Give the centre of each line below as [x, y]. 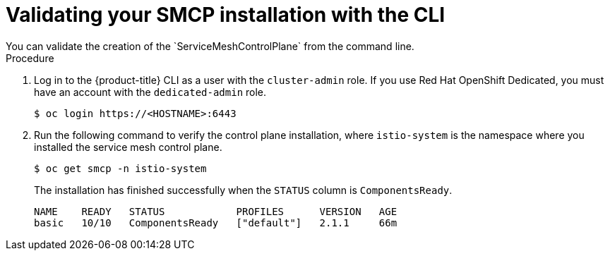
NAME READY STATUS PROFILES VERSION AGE [216, 211]
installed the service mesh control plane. [128, 147]
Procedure [30, 58]
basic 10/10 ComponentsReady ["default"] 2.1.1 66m [216, 223]
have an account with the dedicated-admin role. [150, 92]
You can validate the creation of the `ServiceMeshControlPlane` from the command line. [210, 46]
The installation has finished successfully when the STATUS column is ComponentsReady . [243, 190]
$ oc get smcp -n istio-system [120, 168]
